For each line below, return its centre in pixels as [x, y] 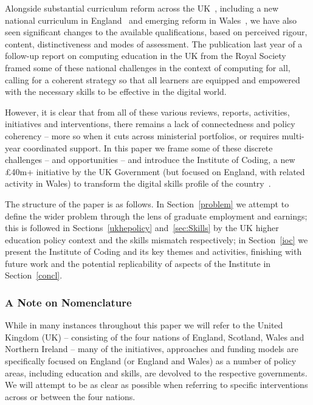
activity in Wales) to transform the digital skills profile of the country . [138, 183]
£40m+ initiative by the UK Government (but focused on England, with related [155, 171]
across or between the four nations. [70, 396]
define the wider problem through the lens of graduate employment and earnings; [156, 216]
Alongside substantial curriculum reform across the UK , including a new [142, 8]
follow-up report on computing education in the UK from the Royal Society [146, 56]
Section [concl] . [34, 275]
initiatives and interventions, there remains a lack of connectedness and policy [150, 124]
